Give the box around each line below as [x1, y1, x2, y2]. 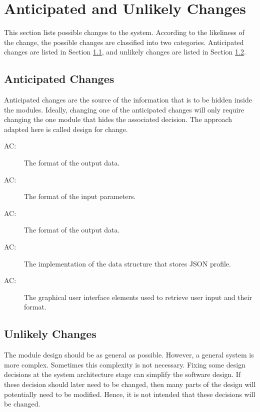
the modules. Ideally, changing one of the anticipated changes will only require [4, 104, 244, 114]
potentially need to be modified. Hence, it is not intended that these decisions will [4, 388, 255, 399]
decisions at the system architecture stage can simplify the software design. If [4, 369, 241, 379]
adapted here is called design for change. [4, 123, 128, 134]
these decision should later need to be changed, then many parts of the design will [4, 379, 256, 389]
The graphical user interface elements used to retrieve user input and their [24, 291, 252, 302]
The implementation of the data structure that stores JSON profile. [24, 258, 231, 268]
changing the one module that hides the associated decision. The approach [4, 114, 232, 124]
